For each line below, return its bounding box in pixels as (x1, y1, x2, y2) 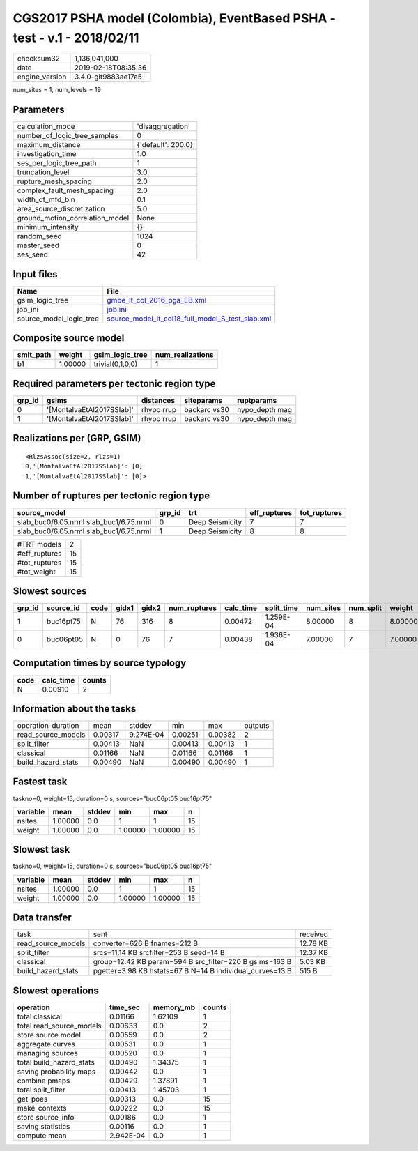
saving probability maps (17, 1067, 96, 1076)
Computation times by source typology (13, 657, 187, 669)
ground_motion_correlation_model (17, 213, 130, 223)
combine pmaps (17, 1076, 70, 1085)
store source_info (17, 1112, 75, 1122)
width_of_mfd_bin (17, 195, 76, 205)
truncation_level (17, 167, 70, 177)
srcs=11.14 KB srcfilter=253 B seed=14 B (93, 948, 225, 958)
